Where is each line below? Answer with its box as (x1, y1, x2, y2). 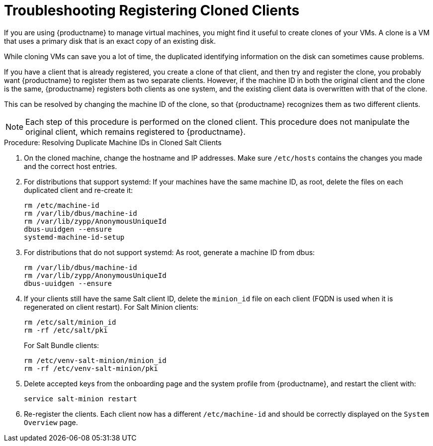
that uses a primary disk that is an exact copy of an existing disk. (4, 36, 216, 45)
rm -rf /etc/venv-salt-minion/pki (24, 364, 158, 372)
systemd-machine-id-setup (24, 233, 125, 241)
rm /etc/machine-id (24, 201, 99, 209)
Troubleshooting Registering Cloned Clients (4, 2, 300, 19)
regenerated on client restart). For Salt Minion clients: (24, 302, 198, 311)
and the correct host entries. (24, 162, 117, 171)
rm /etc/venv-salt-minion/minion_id (24, 356, 167, 364)
